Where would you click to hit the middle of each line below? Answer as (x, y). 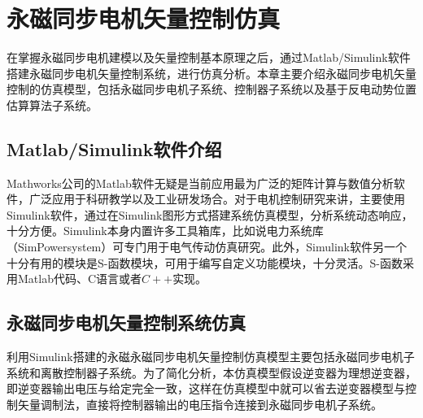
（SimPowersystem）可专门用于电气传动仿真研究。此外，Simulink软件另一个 (207, 247)
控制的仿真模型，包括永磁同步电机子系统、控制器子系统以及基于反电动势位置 (211, 89)
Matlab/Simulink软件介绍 (114, 148)
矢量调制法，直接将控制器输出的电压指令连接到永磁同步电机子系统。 (200, 404)
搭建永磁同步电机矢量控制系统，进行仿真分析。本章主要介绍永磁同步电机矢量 (211, 73)
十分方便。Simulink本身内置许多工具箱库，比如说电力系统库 (165, 231)
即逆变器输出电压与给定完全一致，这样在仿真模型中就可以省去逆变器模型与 (206, 388)
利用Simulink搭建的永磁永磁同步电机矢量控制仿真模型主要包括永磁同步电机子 (211, 357)
